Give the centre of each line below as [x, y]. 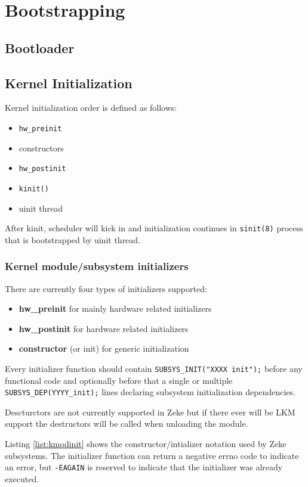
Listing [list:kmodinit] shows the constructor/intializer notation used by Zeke [146, 444]
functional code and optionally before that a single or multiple [119, 380]
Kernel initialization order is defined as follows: [91, 108]
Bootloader [40, 47]
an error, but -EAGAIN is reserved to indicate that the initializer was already [144, 467]
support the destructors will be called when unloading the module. [127, 424]
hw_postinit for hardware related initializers [104, 328]
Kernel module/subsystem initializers [97, 266]
